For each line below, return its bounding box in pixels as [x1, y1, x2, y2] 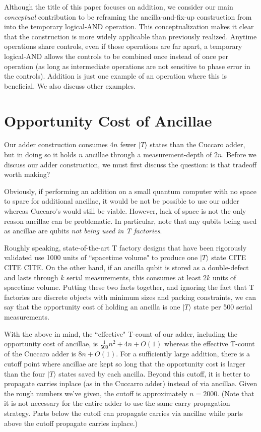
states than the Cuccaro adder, [150, 139, 245, 150]
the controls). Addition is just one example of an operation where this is [4, 71, 227, 81]
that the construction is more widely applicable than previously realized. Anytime [4, 31, 257, 41]
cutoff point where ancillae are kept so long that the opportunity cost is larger [4, 358, 245, 369]
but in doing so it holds [4, 149, 77, 160]
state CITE [211, 252, 246, 263]
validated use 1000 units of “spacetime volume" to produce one [4, 252, 198, 263]
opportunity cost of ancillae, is [4, 338, 98, 349]
